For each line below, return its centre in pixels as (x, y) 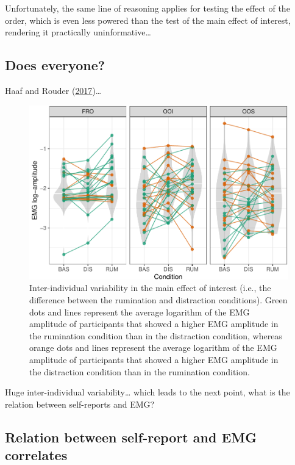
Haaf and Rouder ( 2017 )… (53, 90)
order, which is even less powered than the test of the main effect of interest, (148, 20)
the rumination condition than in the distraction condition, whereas (156, 335)
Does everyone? (55, 65)
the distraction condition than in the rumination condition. (140, 371)
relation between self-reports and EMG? (80, 404)
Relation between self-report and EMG (131, 437)
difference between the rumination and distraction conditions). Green (158, 300)
